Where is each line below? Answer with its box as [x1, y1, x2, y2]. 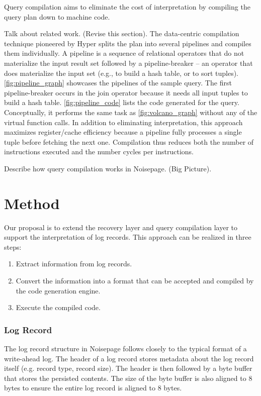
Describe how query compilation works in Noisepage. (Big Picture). [4, 163, 212, 173]
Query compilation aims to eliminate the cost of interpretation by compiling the [4, 2, 250, 12]
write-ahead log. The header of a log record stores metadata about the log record [4, 353, 254, 363]
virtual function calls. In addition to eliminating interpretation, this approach [4, 117, 243, 127]
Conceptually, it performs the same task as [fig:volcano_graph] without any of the [4, 107, 257, 117]
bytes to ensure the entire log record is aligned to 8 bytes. [4, 382, 182, 393]
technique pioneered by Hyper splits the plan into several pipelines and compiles [4, 38, 251, 48]
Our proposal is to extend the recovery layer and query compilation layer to [4, 222, 237, 232]
